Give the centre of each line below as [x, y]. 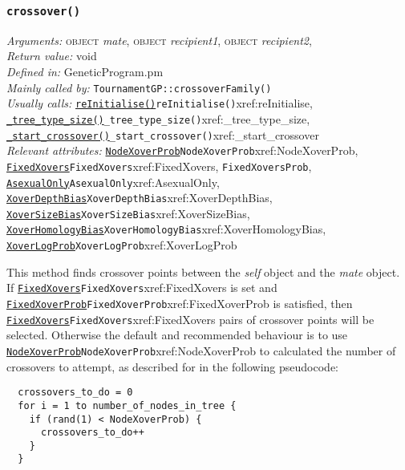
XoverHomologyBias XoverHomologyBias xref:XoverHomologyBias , [166, 229]
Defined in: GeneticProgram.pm [85, 71]
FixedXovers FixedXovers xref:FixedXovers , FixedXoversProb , [159, 166]
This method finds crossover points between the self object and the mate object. [203, 271]
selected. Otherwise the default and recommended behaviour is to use [177, 335]
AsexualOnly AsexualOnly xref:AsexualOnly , [113, 182]
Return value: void [52, 56]
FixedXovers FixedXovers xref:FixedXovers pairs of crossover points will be [190, 319]
